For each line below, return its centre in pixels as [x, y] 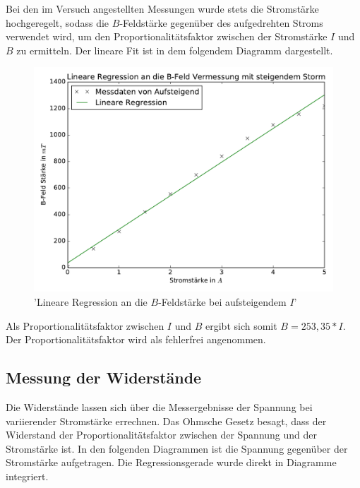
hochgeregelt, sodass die [58, 22]
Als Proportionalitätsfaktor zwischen [85, 325]
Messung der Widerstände [104, 377]
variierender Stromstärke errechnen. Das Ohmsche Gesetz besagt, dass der [166, 421]
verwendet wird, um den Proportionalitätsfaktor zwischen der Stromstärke [167, 36]
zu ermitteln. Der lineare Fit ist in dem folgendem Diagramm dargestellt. [175, 50]
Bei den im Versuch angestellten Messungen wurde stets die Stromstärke [162, 8]
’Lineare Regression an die [91, 301]
